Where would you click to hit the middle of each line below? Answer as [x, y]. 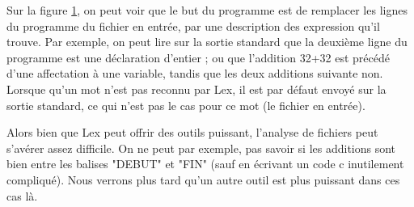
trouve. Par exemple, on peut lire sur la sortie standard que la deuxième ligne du [207, 42]
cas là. [22, 195]
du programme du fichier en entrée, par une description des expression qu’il [193, 25]
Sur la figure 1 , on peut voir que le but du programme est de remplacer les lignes [207, 10]
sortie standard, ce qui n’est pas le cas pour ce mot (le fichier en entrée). [186, 105]
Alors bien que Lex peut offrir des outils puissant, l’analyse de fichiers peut [192, 132]
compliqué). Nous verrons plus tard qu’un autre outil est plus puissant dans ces [203, 179]
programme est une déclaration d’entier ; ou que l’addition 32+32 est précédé [199, 57]
